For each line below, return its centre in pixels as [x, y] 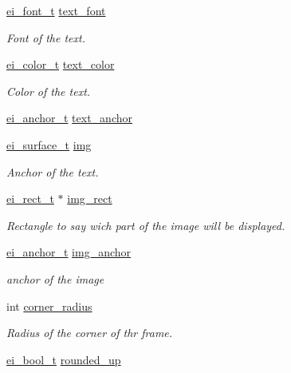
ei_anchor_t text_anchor [69, 118]
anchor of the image [55, 278]
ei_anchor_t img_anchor [69, 252]
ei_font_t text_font [56, 10]
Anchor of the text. [53, 171]
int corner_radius [49, 306]
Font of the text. [46, 37]
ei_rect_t [30, 198]
